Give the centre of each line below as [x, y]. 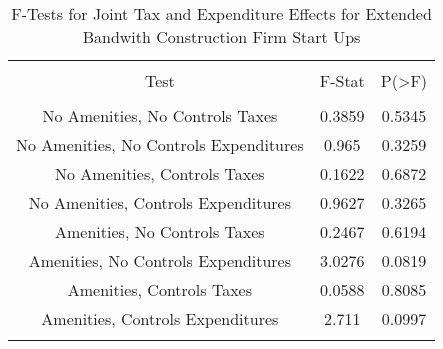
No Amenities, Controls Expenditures [160, 202]
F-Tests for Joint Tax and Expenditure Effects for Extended [221, 13]
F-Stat [342, 80]
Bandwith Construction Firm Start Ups [221, 36]
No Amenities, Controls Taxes [160, 173]
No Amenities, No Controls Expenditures [160, 144]
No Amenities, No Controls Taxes [160, 115]
